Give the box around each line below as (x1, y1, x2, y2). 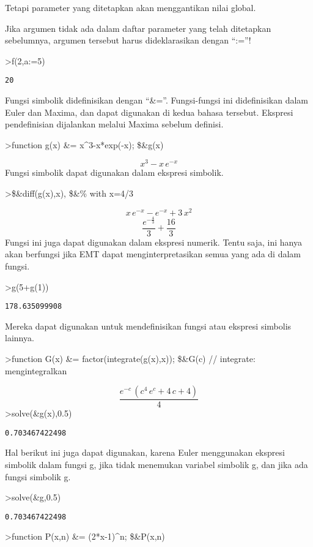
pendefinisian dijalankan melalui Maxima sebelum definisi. (5, 118, 224, 130)
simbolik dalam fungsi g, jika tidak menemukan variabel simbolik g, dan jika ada (5, 458, 308, 471)
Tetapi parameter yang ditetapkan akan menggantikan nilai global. (5, 1, 256, 13)
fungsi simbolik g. (5, 470, 71, 483)
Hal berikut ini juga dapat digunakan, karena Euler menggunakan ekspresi (5, 446, 285, 459)
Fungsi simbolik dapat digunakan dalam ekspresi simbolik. (5, 166, 224, 179)
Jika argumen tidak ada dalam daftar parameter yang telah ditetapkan (5, 21, 271, 34)
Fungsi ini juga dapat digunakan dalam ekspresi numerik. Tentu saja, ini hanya (5, 235, 302, 248)
